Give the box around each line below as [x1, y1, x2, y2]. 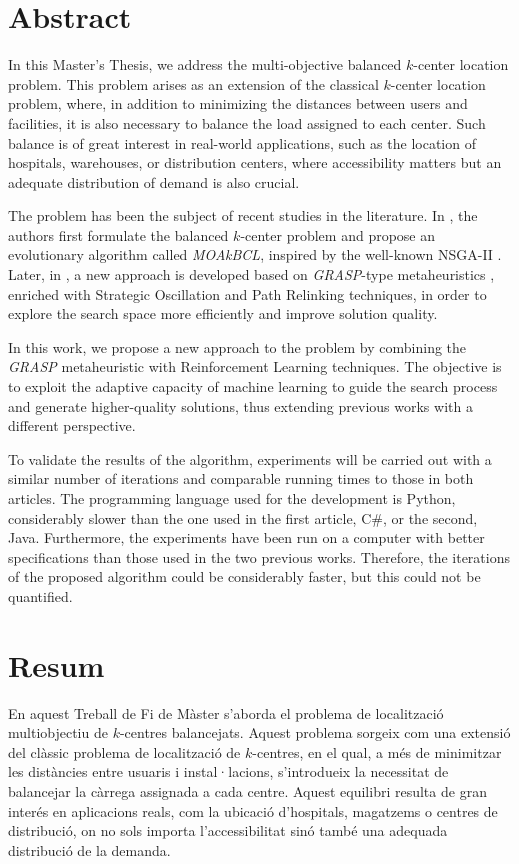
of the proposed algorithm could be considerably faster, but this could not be [8, 566, 481, 587]
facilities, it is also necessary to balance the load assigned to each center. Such [8, 112, 486, 133]
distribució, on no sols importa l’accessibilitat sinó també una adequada [8, 820, 448, 841]
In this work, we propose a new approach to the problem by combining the [8, 336, 467, 357]
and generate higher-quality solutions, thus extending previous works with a [8, 395, 473, 416]
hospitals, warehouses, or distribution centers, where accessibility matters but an [8, 152, 502, 173]
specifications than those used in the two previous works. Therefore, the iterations [8, 546, 510, 567]
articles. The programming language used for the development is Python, [8, 488, 456, 508]
